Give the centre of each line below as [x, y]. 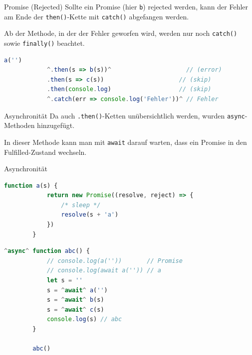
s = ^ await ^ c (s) [75, 309]
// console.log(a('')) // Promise [115, 261]
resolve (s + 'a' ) [90, 215]
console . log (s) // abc [84, 319]
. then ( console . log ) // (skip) [129, 89]
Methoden [19, 125]
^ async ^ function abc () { [47, 251]
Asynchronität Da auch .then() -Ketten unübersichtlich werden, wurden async [125, 115]
